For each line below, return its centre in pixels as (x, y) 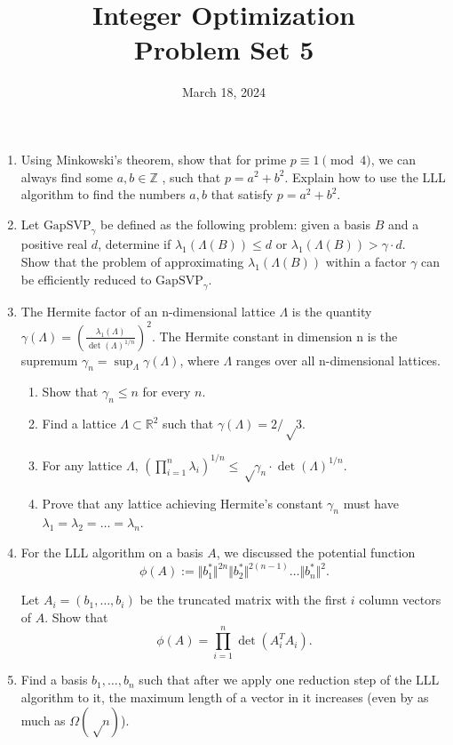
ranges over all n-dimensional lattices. (338, 360)
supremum (49, 360)
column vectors (400, 600)
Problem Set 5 (224, 49)
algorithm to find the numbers (103, 194)
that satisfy (242, 194)
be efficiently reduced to (86, 279)
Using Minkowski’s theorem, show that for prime (154, 159)
